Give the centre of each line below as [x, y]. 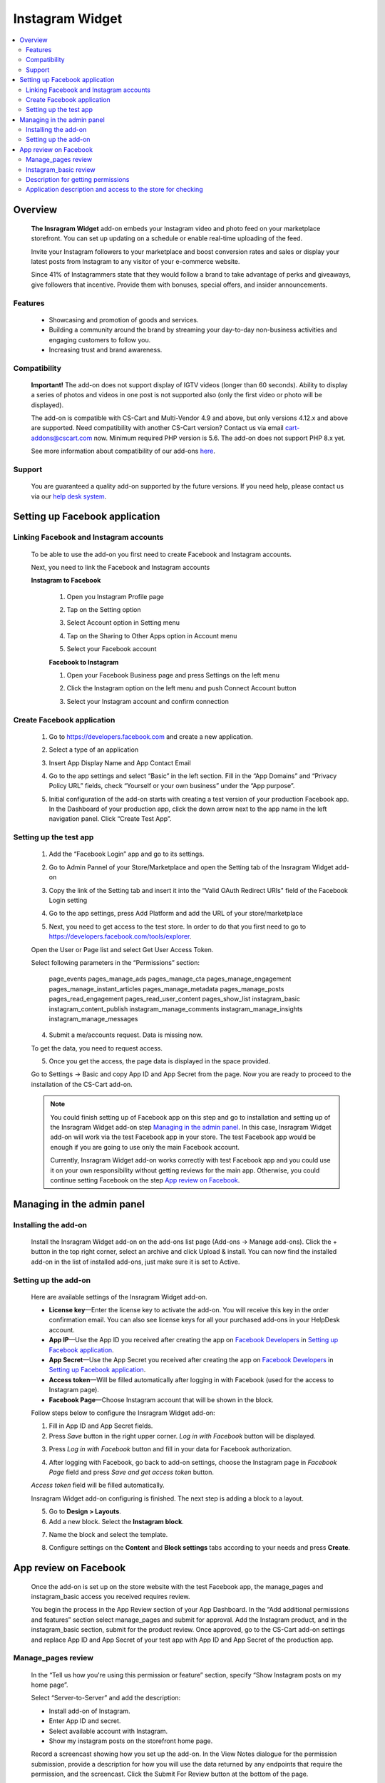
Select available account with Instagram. [108, 1731]
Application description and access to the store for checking [114, 190]
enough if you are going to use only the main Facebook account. [145, 1147]
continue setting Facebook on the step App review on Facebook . [145, 1180]
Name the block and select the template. [108, 1534]
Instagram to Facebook [66, 581]
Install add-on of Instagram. [90, 1711]
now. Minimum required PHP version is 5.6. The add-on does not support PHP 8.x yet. [220, 438]
